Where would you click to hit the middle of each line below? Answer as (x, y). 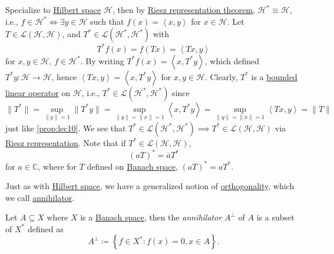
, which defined (232, 60)
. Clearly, (221, 76)
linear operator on (38, 92)
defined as (45, 228)
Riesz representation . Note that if (66, 142)
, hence (64, 76)
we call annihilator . (40, 197)
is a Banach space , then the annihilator (151, 217)
